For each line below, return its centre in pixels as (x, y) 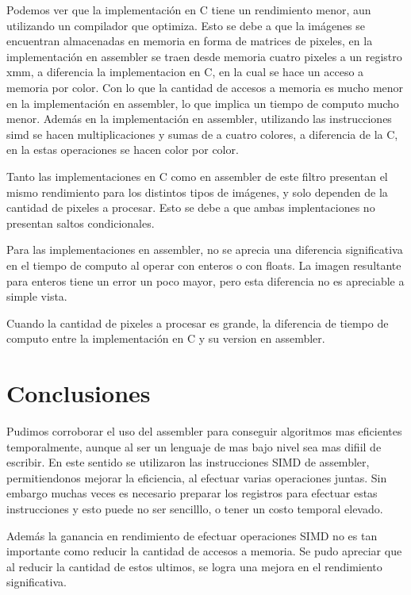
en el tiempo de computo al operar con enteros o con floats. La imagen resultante (204, 265)
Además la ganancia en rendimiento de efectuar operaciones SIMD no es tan (192, 535)
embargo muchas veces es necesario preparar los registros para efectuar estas (192, 493)
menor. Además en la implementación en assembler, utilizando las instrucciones (199, 119)
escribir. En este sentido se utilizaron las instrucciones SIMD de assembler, (188, 462)
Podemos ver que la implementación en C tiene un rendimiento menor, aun (189, 10)
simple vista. (37, 296)
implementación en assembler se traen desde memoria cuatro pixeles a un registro (204, 56)
